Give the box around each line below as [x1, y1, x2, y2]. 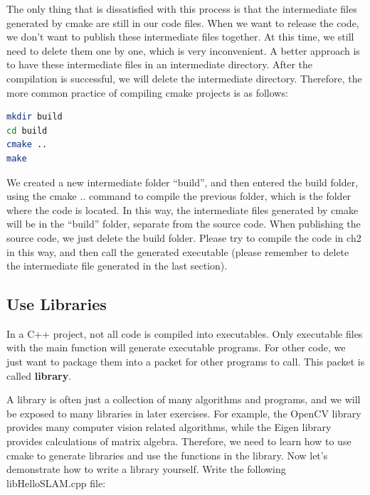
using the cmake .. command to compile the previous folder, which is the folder [6, 188, 351, 203]
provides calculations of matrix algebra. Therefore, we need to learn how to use [6, 434, 351, 449]
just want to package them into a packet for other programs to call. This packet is [6, 354, 365, 369]
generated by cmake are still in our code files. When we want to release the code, [6, 15, 359, 30]
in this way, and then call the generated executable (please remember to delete [6, 244, 349, 259]
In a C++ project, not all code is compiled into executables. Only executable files [6, 326, 363, 341]
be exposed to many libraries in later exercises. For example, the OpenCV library [6, 405, 361, 420]
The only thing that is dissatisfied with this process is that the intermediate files [6, 1, 357, 16]
